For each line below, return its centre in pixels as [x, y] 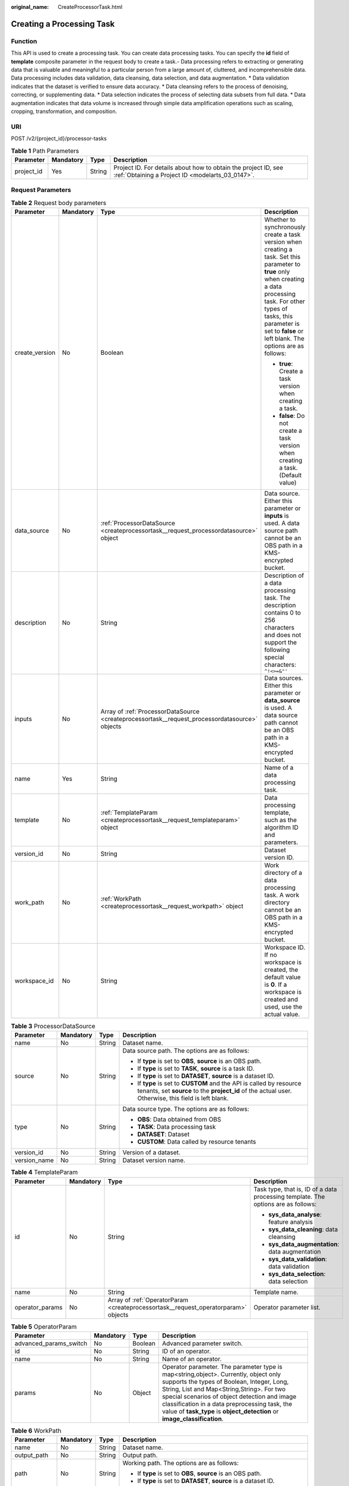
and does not [283, 635]
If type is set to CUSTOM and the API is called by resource [220, 1084]
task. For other [285, 301]
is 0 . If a [276, 984]
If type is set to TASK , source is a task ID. [196, 1069]
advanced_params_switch [51, 1343]
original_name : [30, 7]
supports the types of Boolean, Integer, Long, [226, 1382]
